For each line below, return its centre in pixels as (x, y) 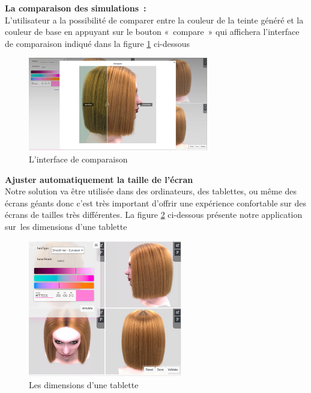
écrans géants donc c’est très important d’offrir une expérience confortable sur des (156, 203)
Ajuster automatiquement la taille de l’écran (99, 179)
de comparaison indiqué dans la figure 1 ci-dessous (98, 43)
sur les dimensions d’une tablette (66, 226)
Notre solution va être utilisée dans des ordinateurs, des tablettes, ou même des (151, 191)
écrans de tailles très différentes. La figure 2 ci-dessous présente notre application (154, 215)
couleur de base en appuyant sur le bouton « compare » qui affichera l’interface (152, 32)
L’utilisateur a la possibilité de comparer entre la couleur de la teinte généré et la (154, 20)
